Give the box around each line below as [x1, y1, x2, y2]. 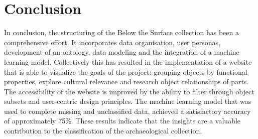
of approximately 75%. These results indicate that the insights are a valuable [4, 115, 241, 126]
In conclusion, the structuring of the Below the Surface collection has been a [4, 27, 239, 38]
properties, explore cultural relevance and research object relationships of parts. [4, 76, 249, 87]
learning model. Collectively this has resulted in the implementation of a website [4, 56, 252, 67]
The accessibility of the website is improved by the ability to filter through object [4, 86, 254, 96]
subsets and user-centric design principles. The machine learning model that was [4, 96, 251, 106]
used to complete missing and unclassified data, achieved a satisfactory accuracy [4, 105, 251, 116]
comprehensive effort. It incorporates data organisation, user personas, [4, 37, 220, 47]
